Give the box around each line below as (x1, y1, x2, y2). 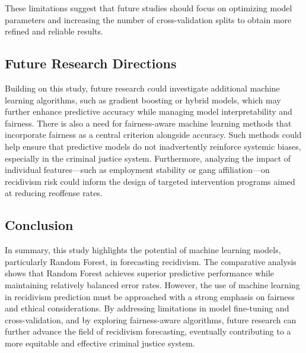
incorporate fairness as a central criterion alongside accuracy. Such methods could (5, 128, 302, 141)
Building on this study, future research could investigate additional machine (5, 81, 280, 94)
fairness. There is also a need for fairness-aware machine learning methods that (5, 116, 292, 129)
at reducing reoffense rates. (5, 187, 103, 199)
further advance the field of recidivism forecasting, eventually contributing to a (5, 325, 291, 338)
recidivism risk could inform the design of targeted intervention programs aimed (5, 175, 295, 187)
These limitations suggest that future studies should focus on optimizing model (5, 2, 292, 14)
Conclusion (5, 216, 74, 234)
